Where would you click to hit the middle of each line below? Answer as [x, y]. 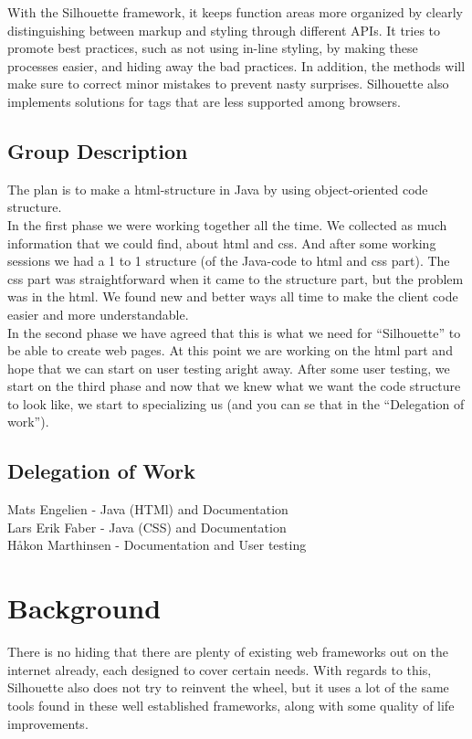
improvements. [48, 723]
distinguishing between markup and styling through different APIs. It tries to [224, 30]
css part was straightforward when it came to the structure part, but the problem [236, 278]
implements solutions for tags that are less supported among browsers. [204, 101]
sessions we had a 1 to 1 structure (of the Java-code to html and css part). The [229, 261]
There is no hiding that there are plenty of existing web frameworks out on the [228, 652]
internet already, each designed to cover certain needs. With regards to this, [220, 669]
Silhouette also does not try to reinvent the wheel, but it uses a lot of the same [228, 687]
